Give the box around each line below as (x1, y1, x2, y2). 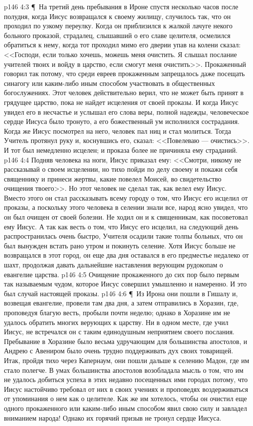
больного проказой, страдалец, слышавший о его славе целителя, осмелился (4, 30, 231, 40)
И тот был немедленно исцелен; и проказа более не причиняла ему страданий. (4, 144, 238, 155)
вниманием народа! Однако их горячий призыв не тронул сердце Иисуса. (4, 412, 222, 423)
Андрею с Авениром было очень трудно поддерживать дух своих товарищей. (4, 345, 233, 356)
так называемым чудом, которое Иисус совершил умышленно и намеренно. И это (4, 279, 247, 289)
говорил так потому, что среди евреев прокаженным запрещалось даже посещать (4, 68, 245, 79)
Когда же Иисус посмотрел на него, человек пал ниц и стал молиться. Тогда (4, 125, 231, 136)
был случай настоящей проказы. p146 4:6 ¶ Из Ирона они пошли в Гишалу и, (4, 288, 238, 298)
